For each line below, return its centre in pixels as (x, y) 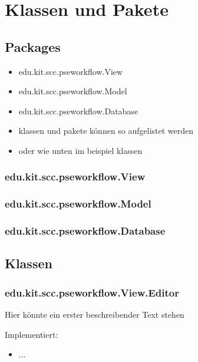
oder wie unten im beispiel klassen (80, 150)
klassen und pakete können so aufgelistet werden (106, 131)
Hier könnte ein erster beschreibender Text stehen (95, 315)
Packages (33, 46)
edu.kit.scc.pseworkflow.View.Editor (92, 292)
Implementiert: (32, 334)
